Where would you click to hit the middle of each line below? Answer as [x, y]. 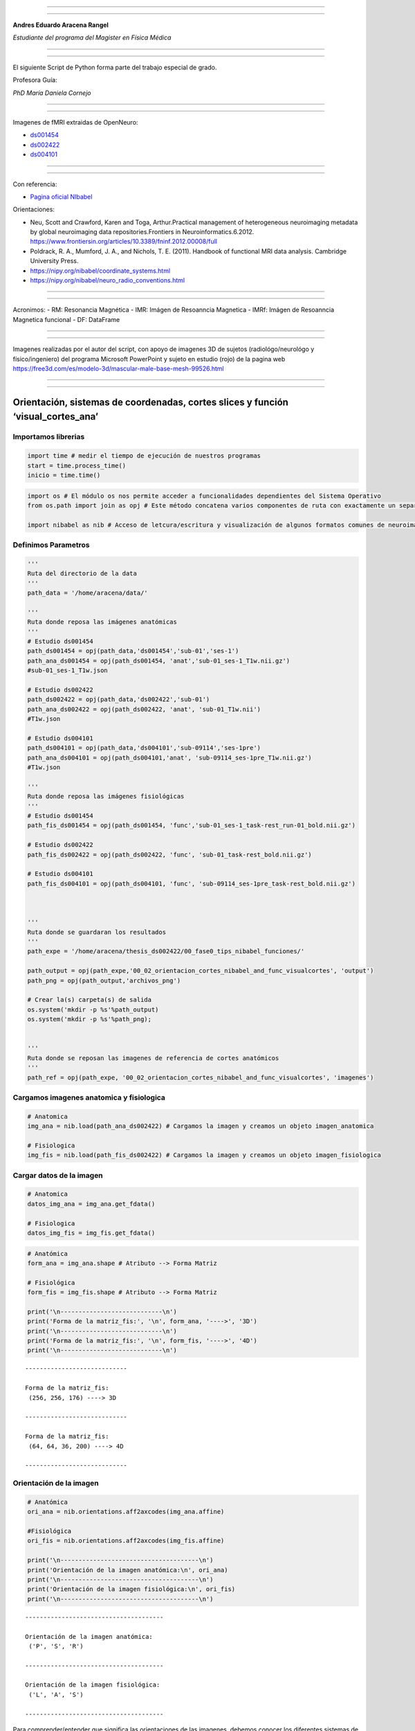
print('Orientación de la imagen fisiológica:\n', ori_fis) [131, 1589]
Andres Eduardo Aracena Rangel [61, 25]
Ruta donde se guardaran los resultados [96, 932]
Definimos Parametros [51, 545]
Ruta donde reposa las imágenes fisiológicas [106, 797]
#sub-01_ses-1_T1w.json [68, 671]
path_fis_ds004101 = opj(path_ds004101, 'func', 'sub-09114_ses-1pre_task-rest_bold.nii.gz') [192, 884]
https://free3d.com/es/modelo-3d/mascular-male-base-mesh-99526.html [118, 368]
